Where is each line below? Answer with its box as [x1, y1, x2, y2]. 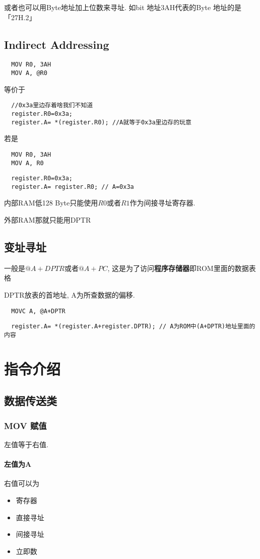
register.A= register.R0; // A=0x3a [11, 183, 134, 190]
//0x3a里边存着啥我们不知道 [11, 102, 93, 109]
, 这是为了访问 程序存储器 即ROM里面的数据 [107, 262, 249, 273]
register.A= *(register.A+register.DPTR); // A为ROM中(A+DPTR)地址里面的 [11, 323, 255, 330]
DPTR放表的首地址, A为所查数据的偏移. [4, 290, 135, 300]
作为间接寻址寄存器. [129, 197, 196, 208]
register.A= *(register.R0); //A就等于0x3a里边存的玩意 [11, 118, 191, 126]
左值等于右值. [4, 439, 48, 449]
